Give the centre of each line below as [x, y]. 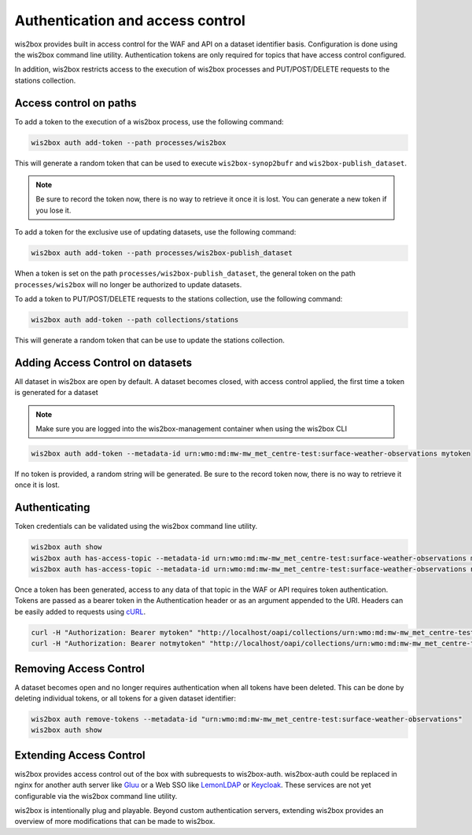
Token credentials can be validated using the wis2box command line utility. [136, 526]
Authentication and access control [130, 20]
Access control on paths [76, 103]
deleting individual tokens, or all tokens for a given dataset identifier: [125, 698]
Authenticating [52, 508]
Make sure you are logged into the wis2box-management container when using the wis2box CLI [192, 428]
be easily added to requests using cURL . [80, 611]
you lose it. [53, 210]
